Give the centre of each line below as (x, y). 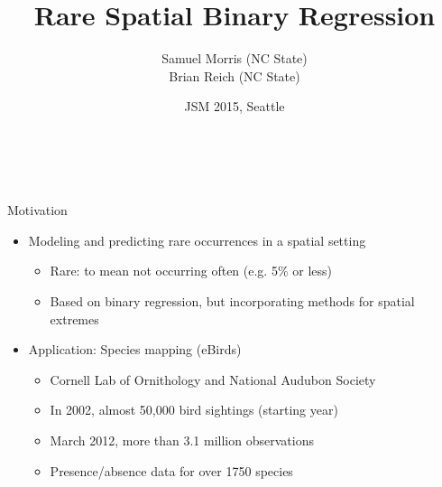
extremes (74, 318)
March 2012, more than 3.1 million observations (182, 440)
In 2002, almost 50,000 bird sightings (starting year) (194, 410)
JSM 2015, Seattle (235, 106)
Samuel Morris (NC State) (235, 58)
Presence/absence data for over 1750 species (171, 470)
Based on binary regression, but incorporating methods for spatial (232, 300)
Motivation (37, 210)
